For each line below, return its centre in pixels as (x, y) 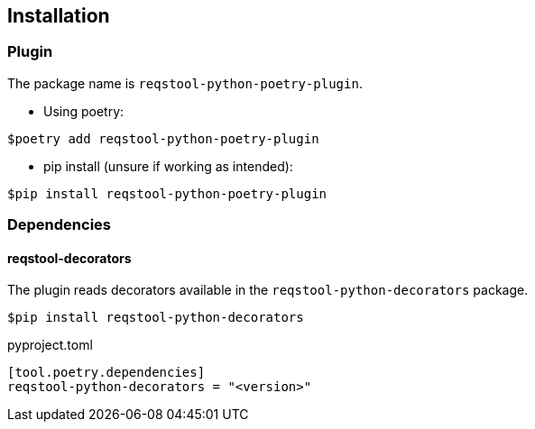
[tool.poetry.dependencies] (106, 373)
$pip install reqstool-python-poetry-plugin (167, 193)
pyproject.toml (50, 345)
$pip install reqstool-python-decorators (156, 318)
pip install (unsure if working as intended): (168, 166)
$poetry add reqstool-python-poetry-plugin (163, 138)
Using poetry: (84, 111)
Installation (59, 16)
